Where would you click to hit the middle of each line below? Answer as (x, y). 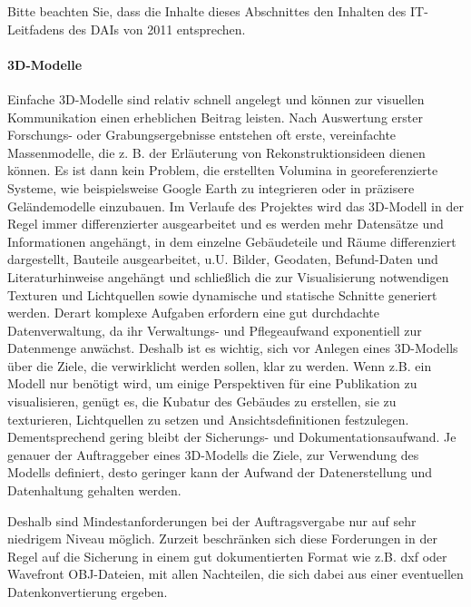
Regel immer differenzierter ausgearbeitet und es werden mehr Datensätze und (226, 224)
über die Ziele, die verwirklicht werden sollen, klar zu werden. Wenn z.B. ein (220, 365)
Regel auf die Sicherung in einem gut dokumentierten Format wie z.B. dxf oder (227, 556)
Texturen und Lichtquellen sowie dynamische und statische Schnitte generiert (222, 294)
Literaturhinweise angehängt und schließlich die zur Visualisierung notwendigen (228, 276)
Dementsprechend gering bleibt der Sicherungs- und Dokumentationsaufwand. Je (232, 437)
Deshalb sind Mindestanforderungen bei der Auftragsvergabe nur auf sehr (212, 520)
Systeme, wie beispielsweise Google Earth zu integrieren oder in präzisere (211, 187)
